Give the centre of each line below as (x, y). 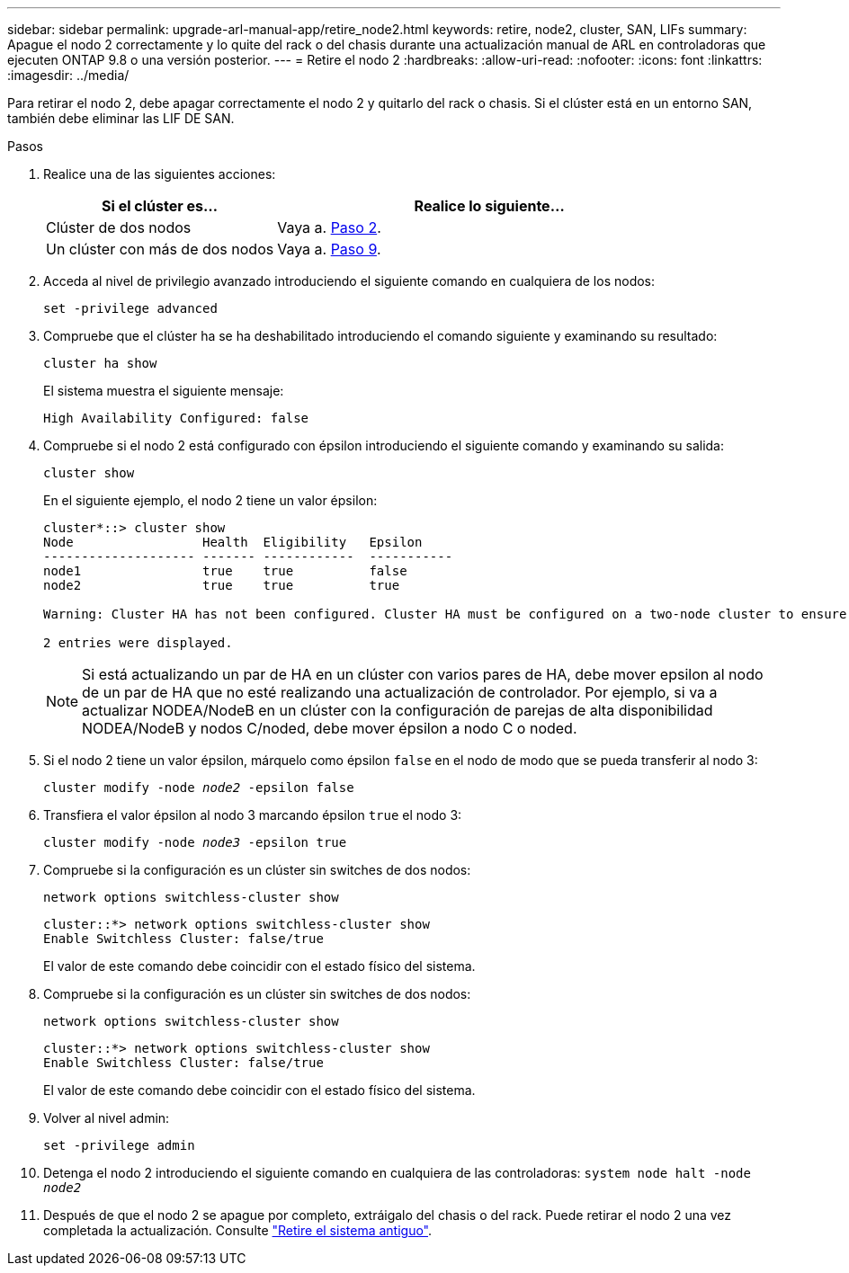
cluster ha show (100, 363)
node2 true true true (222, 585)
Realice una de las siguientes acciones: (160, 174)
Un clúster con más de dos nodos (160, 249)
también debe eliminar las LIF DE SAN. (121, 118)
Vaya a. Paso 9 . (329, 249)
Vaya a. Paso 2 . (329, 227)
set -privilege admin (119, 1145)
